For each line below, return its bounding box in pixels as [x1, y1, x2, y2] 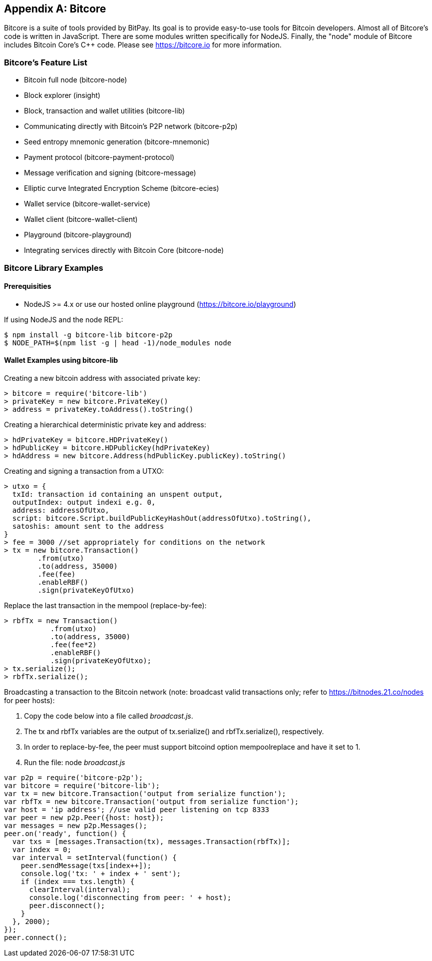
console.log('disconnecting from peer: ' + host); [29, 893, 232, 902]
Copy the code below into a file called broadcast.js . [24, 711, 193, 720]
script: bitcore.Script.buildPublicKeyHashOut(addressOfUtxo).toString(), [12, 514, 312, 522]
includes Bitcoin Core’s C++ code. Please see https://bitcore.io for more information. [4, 40, 282, 49]
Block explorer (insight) [24, 91, 100, 100]
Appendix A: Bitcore [4, 2, 106, 15]
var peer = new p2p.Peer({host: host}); [4, 813, 164, 822]
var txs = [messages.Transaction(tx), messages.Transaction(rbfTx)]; [12, 837, 291, 846]
